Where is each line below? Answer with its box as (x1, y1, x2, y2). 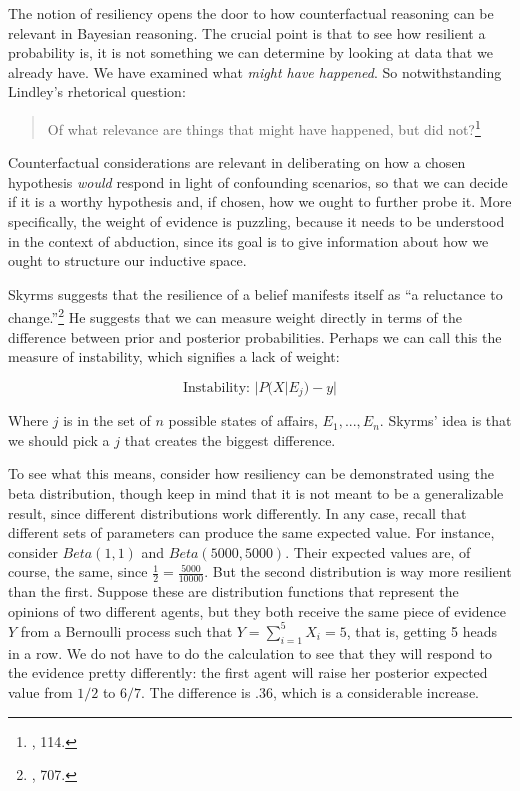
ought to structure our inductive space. (8, 250, 247, 271)
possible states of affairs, (168, 410, 318, 431)
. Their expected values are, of (285, 541, 471, 562)
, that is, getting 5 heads (346, 620, 497, 641)
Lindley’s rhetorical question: (8, 81, 186, 102)
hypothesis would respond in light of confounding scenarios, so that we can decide (8, 171, 508, 192)
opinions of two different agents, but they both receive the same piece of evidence (8, 600, 507, 621)
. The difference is (141, 681, 251, 702)
